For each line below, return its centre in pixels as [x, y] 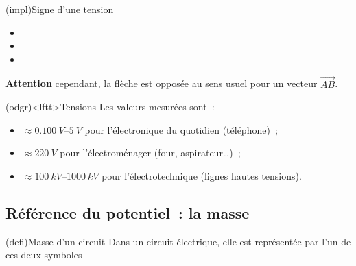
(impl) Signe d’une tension [60, 9]
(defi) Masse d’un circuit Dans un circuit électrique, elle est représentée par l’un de [178, 241]
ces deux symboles [44, 255]
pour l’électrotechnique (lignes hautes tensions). [202, 175]
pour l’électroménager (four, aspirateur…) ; [150, 153]
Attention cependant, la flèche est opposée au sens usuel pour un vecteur [162, 83]
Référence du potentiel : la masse [128, 212]
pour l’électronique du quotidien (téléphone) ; [181, 129]
